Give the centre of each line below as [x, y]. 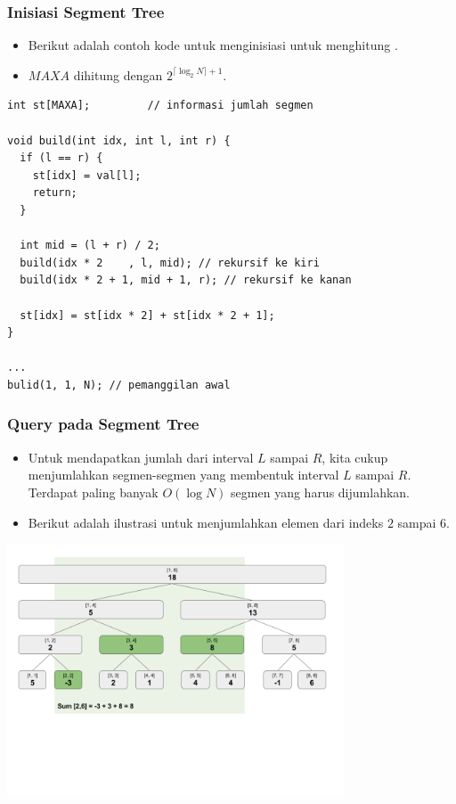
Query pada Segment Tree [103, 424]
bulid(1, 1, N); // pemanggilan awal [119, 385]
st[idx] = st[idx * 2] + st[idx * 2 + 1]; [147, 315]
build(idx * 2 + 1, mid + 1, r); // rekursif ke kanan [186, 280]
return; [55, 193]
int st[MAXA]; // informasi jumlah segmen [160, 106]
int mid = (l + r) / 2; [90, 246]
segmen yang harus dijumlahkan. [320, 492]
